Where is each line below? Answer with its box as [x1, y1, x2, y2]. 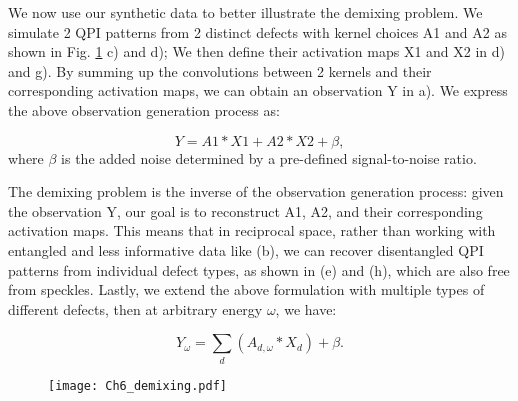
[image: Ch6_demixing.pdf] [48, 378, 227, 393]
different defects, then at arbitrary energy [8, 298, 263, 319]
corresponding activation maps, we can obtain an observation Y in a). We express [8, 80, 508, 101]
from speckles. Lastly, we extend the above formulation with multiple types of [8, 279, 485, 300]
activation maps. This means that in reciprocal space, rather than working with [8, 220, 496, 241]
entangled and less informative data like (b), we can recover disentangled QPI [8, 239, 484, 260]
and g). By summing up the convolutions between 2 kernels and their [8, 60, 432, 81]
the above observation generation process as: [8, 99, 280, 120]
